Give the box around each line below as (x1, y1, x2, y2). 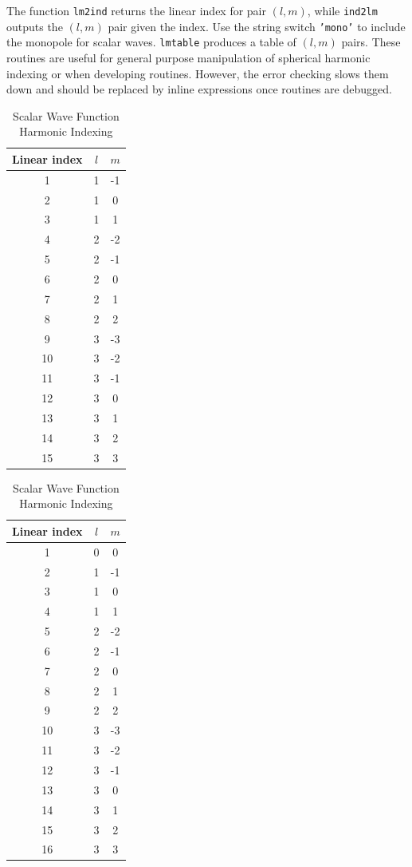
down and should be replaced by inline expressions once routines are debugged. (6, 81, 392, 97)
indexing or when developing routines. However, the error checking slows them (6, 65, 389, 81)
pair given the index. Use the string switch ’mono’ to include (108, 18, 406, 34)
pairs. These (341, 34, 401, 50)
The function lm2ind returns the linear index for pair (6, 2, 266, 18)
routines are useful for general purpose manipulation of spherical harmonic (6, 49, 371, 65)
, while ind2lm (307, 2, 378, 18)
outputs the (6, 18, 63, 34)
